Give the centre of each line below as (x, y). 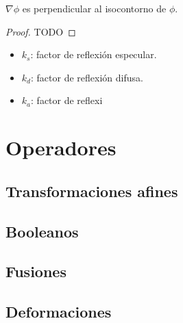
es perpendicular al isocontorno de (94, 8)
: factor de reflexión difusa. (87, 77)
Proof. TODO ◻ (41, 31)
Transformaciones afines (92, 191)
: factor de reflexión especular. (94, 54)
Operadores (61, 147)
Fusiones (36, 271)
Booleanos (42, 231)
